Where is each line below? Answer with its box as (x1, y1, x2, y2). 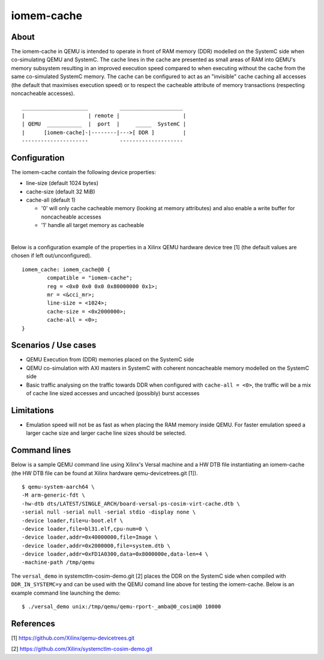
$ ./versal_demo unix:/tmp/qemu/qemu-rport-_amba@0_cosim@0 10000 (22, 604, 221, 610)
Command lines (11, 445, 71, 456)
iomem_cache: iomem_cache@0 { (22, 266, 111, 273)
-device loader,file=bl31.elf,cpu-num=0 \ (22, 525, 149, 532)
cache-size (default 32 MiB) (26, 188, 95, 195)
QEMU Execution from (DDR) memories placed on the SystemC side (26, 356, 194, 363)
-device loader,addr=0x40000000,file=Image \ (22, 534, 158, 540)
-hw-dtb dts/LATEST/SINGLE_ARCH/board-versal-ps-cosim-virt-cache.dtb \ (22, 500, 240, 507)
